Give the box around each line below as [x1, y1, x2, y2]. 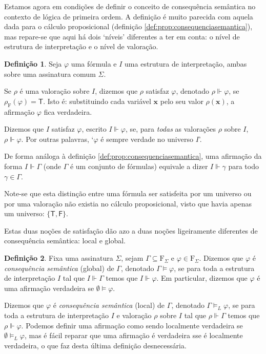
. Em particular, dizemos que [156, 273, 248, 283]
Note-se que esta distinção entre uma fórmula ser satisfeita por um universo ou [4, 188, 252, 199]
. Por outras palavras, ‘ [21, 133, 94, 144]
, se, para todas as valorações [125, 123, 216, 134]
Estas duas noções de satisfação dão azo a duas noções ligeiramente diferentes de [4, 225, 258, 236]
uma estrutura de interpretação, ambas [125, 58, 247, 69]
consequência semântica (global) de [4, 262, 114, 273]
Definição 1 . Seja [4, 58, 62, 69]
